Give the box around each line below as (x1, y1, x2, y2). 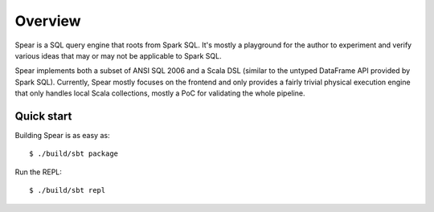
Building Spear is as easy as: (14, 131, 110, 141)
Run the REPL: (14, 167, 62, 177)
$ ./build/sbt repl (29, 185, 106, 195)
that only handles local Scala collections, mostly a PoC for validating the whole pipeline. (14, 88, 305, 98)
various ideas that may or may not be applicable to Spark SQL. (14, 51, 222, 60)
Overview (14, 12, 81, 30)
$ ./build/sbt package (29, 149, 119, 158)
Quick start (14, 109, 72, 123)
